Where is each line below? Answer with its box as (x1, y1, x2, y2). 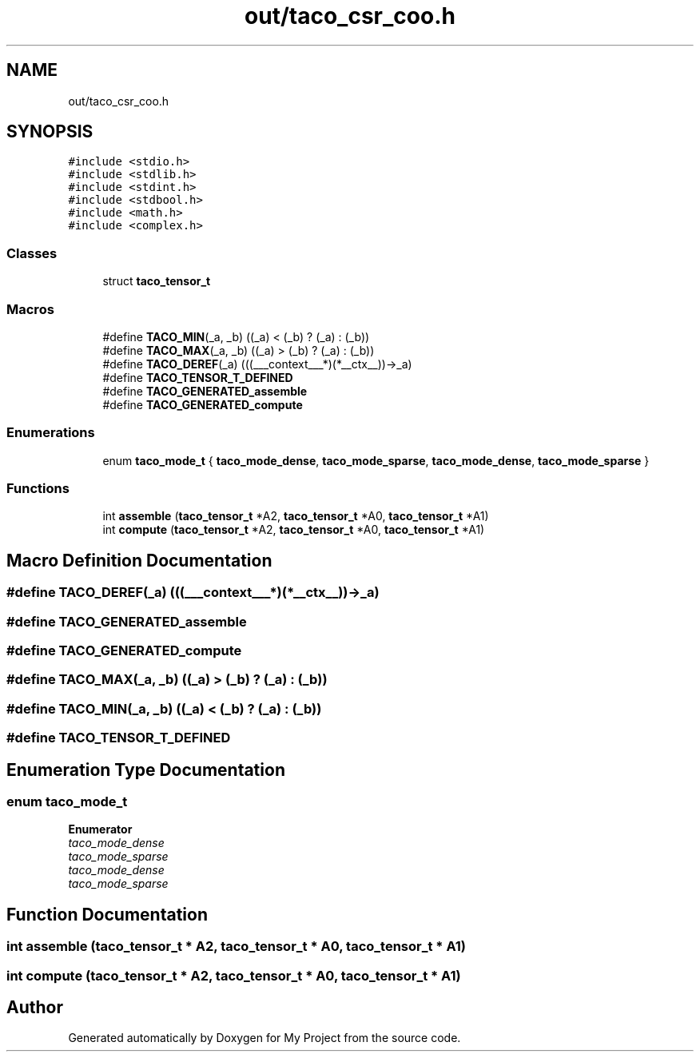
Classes (6, 245, 58, 261)
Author (6, 997, 63, 1018)
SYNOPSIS (6, 121, 93, 142)
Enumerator (68, 822, 133, 837)
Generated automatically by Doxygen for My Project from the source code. (68, 1031, 461, 1045)
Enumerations (6, 424, 95, 441)
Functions (6, 480, 70, 497)
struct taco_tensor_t (102, 274, 211, 288)
